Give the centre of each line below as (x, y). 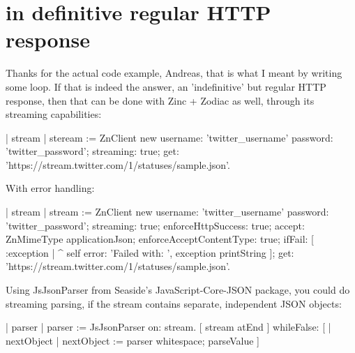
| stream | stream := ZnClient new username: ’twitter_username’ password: (167, 212)
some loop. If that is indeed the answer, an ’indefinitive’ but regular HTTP (166, 86)
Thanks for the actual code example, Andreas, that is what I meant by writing (174, 73)
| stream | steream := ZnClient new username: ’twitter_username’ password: (169, 137)
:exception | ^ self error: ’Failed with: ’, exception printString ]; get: (150, 252)
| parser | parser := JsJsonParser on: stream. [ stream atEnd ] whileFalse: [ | (168, 327)
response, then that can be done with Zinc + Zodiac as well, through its (160, 100)
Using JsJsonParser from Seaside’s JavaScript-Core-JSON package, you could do (178, 290)
